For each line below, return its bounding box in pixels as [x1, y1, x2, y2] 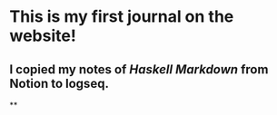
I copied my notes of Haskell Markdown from [9, 62, 269, 77]
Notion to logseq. [9, 75, 109, 91]
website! [9, 25, 77, 46]
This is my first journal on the [9, 6, 234, 27]
